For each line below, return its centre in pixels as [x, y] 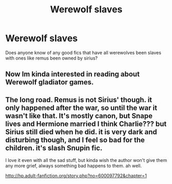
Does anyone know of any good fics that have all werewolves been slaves [83, 52]
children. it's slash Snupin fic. [54, 148]
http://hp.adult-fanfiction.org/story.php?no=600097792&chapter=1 [76, 176]
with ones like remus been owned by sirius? [52, 58]
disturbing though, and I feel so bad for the [75, 140]
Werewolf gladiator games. [50, 82]
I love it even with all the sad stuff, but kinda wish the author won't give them [86, 160]
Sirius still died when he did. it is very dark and [81, 132]
